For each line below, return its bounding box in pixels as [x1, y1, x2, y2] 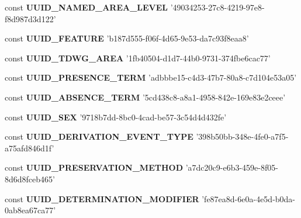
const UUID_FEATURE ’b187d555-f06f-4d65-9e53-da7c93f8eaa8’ [5, 32, 249, 44]
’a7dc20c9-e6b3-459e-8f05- [185, 161, 278, 174]
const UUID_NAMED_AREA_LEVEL [5, 1, 168, 13]
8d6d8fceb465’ [5, 172, 55, 185]
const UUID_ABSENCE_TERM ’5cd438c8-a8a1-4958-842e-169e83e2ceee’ [5, 91, 286, 103]
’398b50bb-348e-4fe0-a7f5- [196, 130, 289, 143]
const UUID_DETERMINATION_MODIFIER [5, 192, 199, 205]
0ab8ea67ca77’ [5, 204, 56, 216]
